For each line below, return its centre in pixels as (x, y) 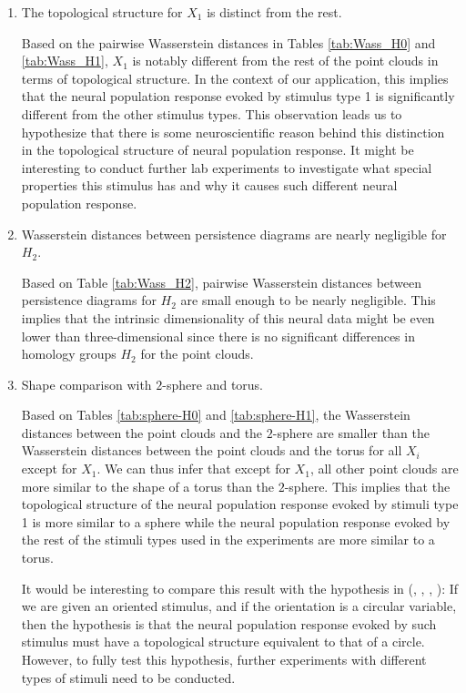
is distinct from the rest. (274, 12)
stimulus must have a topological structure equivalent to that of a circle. (223, 642)
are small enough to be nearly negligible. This (308, 300)
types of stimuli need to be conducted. (128, 677)
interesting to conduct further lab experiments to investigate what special (227, 167)
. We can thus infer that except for (193, 469)
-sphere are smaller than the (351, 432)
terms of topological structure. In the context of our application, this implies (235, 78)
